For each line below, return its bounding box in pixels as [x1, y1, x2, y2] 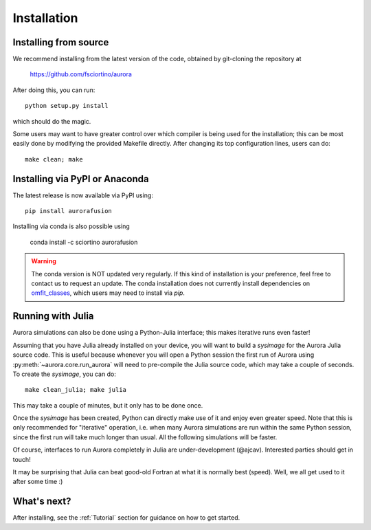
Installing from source [12, 36, 109, 48]
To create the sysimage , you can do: [12, 370, 116, 378]
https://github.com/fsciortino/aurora [30, 70, 132, 78]
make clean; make [25, 155, 83, 163]
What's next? [12, 496, 71, 507]
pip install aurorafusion [25, 207, 113, 215]
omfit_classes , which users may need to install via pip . [31, 289, 185, 297]
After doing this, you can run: [12, 86, 95, 94]
